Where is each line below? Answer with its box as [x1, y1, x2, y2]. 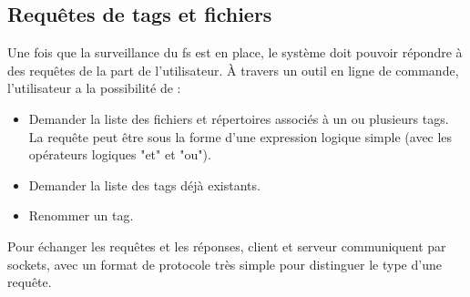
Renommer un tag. [28, 206, 134, 225]
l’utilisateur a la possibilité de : [7, 78, 181, 97]
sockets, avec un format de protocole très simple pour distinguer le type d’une [7, 254, 442, 273]
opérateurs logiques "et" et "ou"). [28, 145, 211, 164]
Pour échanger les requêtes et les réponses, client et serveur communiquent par [7, 236, 446, 255]
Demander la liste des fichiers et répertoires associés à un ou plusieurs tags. [28, 108, 449, 128]
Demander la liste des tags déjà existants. [28, 175, 261, 194]
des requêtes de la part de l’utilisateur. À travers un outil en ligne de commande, [7, 60, 459, 79]
